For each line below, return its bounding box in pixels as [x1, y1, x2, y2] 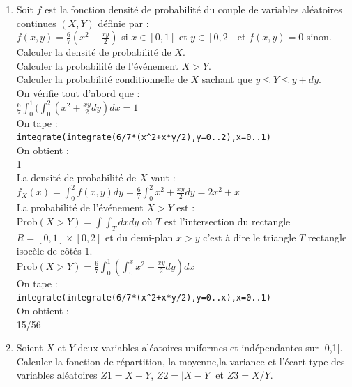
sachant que [201, 72, 252, 86]
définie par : [98, 15, 149, 30]
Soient [16, 340, 43, 355]
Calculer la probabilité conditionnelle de [16, 72, 188, 86]
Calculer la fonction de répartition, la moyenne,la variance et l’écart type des [16, 354, 345, 368]
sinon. [306, 29, 332, 44]
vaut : [151, 170, 176, 185]
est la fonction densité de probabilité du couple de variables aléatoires [45, 2, 342, 16]
